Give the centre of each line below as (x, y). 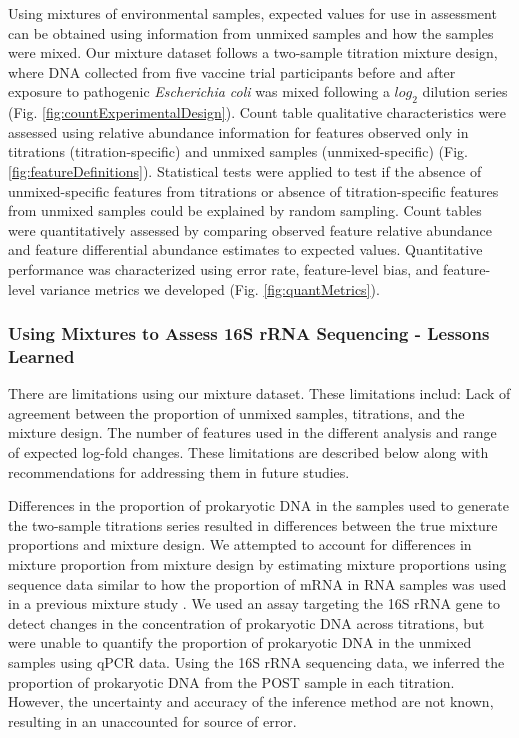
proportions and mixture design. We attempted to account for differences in (240, 544)
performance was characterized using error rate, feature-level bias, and (223, 268)
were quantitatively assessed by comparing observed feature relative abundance (250, 229)
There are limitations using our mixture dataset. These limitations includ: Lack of (259, 393)
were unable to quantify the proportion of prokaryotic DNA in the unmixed (240, 642)
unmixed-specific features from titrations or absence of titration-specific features (253, 190)
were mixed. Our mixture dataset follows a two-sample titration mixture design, (253, 52)
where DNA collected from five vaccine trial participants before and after (232, 71)
